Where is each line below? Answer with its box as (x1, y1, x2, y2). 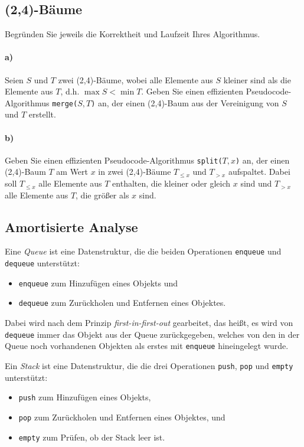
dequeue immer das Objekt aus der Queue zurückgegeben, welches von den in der (5, 328, 300, 340)
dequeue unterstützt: (5, 257, 80, 269)
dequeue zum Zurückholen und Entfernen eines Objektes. (18, 296, 226, 309)
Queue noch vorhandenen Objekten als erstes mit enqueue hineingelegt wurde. (5, 340, 289, 352)
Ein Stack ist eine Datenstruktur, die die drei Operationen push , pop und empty (5, 360, 293, 371)
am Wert (56, 165, 89, 178)
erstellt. (28, 108, 56, 120)
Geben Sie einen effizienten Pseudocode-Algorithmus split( (5, 154, 223, 166)
